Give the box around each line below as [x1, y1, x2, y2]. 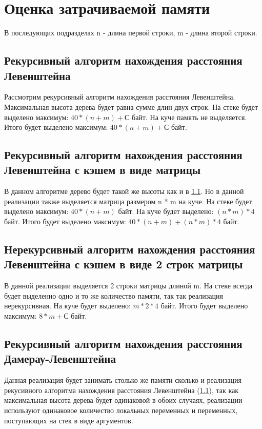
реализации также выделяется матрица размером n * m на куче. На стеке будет [4, 196, 252, 206]
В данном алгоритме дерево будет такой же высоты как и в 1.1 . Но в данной [4, 186, 244, 197]
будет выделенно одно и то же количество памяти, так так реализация [4, 290, 223, 301]
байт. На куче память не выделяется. [132, 111, 247, 122]
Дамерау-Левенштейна [4, 350, 116, 366]
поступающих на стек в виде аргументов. [4, 415, 133, 425]
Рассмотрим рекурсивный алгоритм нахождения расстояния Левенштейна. [4, 91, 235, 102]
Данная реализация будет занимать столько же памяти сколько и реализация [4, 375, 241, 385]
